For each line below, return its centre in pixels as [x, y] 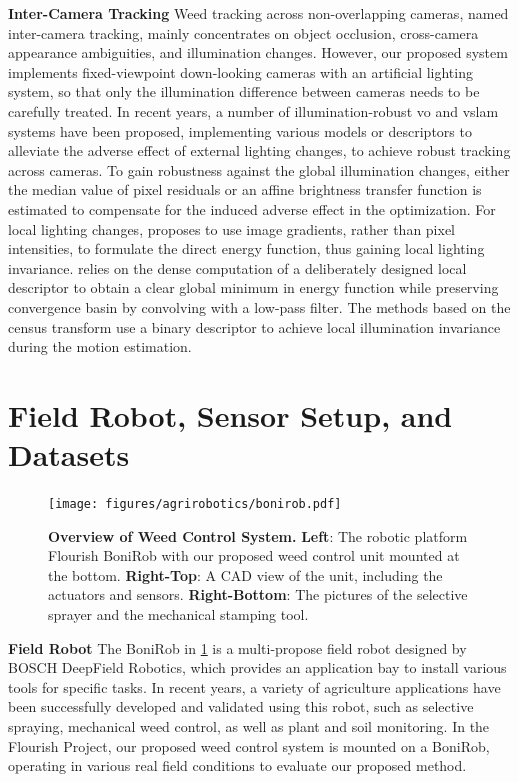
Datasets [69, 454]
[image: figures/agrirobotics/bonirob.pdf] [195, 504]
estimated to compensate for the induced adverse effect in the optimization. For [252, 208]
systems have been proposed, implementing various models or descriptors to [240, 130]
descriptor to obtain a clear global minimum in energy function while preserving [253, 287]
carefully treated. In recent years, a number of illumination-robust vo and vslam [253, 110]
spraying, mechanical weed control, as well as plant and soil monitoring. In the [249, 726]
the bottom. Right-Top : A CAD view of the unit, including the [245, 574]
